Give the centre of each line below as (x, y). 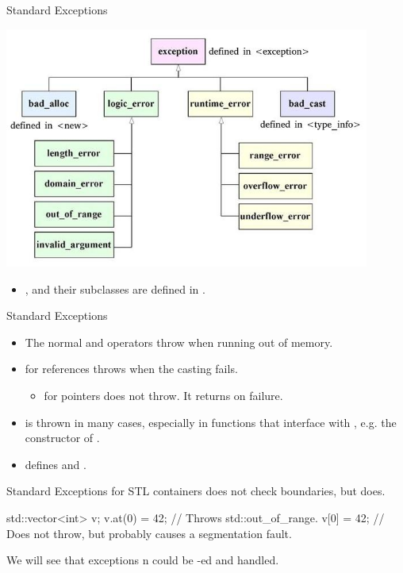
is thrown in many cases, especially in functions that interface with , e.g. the (211, 422)
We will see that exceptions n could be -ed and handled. (143, 560)
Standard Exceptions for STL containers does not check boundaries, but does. (196, 491)
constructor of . (62, 438)
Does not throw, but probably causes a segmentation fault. (149, 533)
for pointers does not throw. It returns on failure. (163, 396)
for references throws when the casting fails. (131, 369)
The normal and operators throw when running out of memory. (179, 342)
